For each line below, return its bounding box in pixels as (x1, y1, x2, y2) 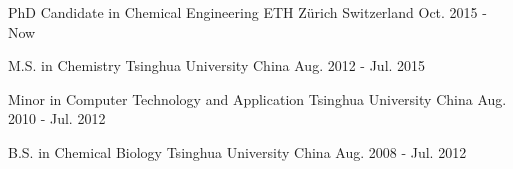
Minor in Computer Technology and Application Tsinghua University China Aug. (8, 88, 507, 109)
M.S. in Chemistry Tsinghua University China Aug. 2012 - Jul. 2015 (8, 55, 426, 76)
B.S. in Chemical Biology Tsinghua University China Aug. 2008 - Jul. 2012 (8, 141, 467, 162)
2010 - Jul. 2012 (8, 108, 106, 129)
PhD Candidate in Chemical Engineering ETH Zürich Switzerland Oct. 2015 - (8, 2, 487, 22)
